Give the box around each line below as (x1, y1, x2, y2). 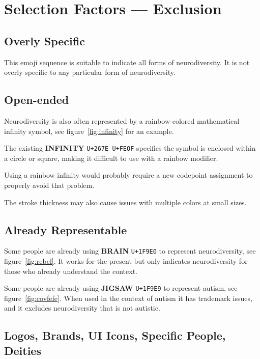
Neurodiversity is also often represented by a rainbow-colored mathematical (4, 115, 240, 126)
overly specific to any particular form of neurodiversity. (4, 67, 176, 77)
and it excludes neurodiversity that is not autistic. (4, 302, 160, 313)
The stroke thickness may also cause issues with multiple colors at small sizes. (4, 197, 247, 207)
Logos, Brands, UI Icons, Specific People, (4, 327, 226, 343)
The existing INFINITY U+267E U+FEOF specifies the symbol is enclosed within (4, 143, 256, 153)
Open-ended (4, 92, 69, 107)
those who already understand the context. (4, 265, 137, 276)
